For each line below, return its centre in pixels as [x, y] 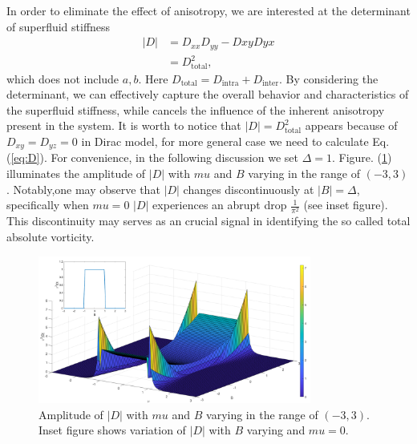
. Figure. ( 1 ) [362, 157]
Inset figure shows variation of [112, 430]
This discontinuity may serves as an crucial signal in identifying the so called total [208, 221]
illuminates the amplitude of [76, 174]
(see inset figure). [346, 205]
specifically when [48, 205]
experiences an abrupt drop [220, 205]
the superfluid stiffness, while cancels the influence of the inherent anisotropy [196, 109]
